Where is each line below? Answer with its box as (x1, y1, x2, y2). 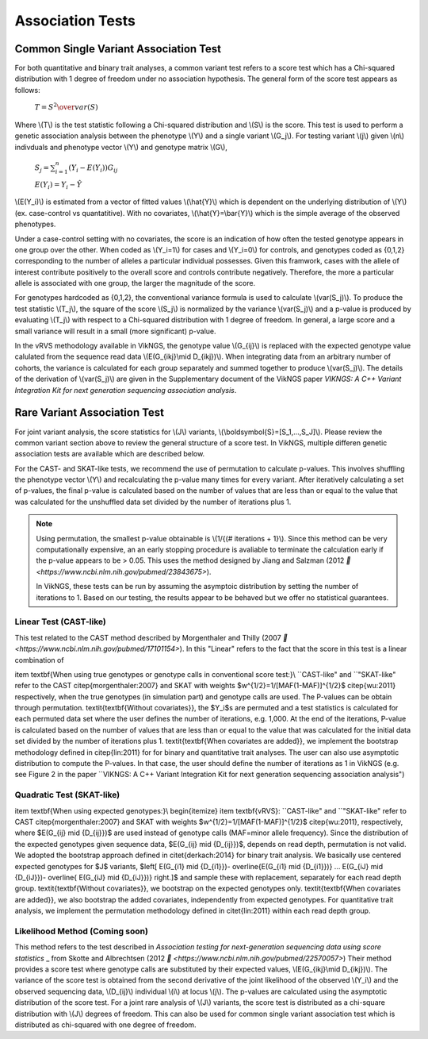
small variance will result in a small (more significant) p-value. (14, 326, 217, 336)
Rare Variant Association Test (14, 406, 165, 420)
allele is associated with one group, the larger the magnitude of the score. (14, 279, 256, 288)
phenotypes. (14, 219, 56, 229)
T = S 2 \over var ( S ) (34, 102, 98, 112)
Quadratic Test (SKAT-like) (14, 790, 120, 801)
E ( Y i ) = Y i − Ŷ (34, 179, 82, 190)
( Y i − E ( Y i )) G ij (68, 163, 118, 174)
